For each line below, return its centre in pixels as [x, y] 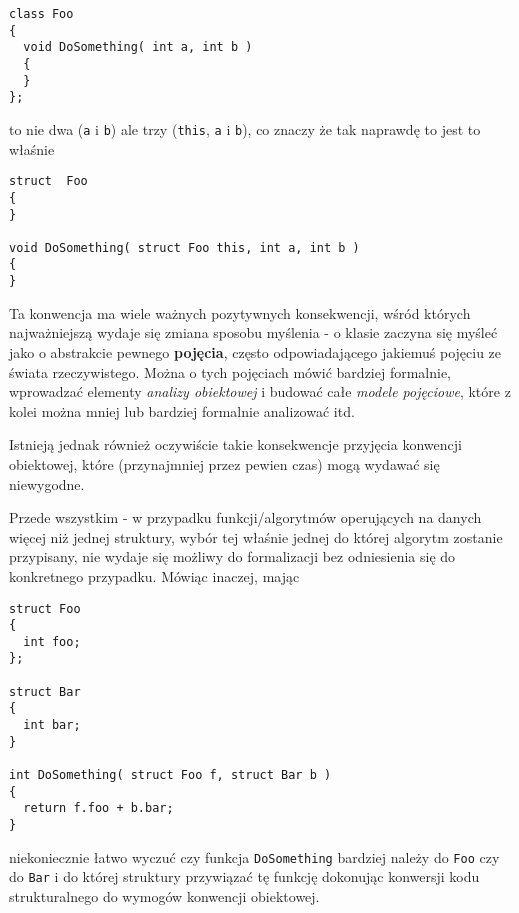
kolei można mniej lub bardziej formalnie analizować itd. [182, 410]
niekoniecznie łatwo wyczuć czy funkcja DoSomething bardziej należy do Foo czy [254, 856]
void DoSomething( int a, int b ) [138, 47]
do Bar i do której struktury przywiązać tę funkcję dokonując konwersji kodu [244, 876]
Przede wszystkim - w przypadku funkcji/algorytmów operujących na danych [245, 517]
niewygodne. [47, 483]
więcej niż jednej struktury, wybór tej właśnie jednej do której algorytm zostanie [256, 536]
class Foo [41, 14]
